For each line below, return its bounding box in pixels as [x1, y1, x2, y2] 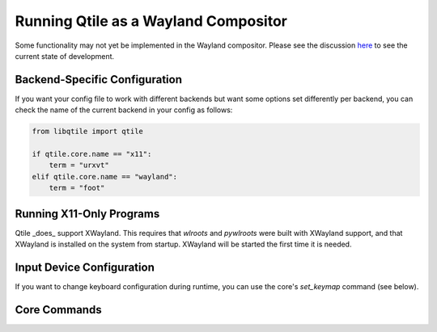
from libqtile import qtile [32, 127, 143, 137]
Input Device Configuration [15, 260, 155, 274]
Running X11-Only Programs [15, 207, 160, 221]
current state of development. [15, 51, 115, 61]
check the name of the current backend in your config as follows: [15, 105, 233, 115]
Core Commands [15, 303, 102, 317]
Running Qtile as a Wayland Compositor [15, 12, 287, 30]
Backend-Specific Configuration [15, 73, 182, 86]
